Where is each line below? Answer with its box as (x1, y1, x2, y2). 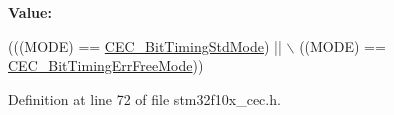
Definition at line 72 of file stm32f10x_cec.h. (8, 88, 281, 109)
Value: (8, 2, 52, 22)
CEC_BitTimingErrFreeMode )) (8, 55, 204, 76)
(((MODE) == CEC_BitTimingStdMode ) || (8, 35, 282, 56)
